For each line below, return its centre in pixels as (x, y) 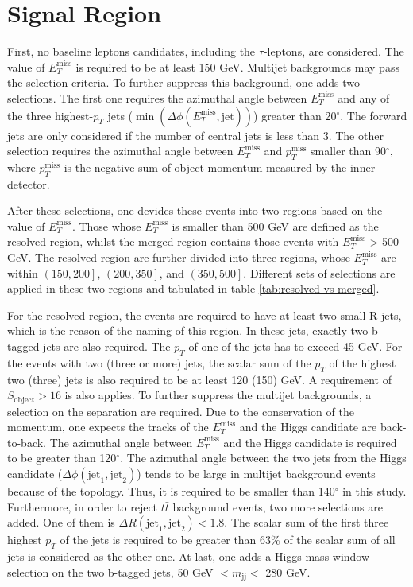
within (23, 272)
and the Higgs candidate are (308, 427)
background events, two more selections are (278, 506)
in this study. (374, 491)
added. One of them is (61, 522)
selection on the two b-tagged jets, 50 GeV (110, 571)
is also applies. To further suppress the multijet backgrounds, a (218, 395)
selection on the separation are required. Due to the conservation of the (181, 411)
